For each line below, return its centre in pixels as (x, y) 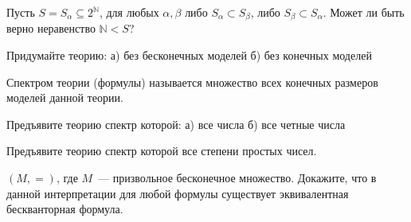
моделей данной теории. (65, 97)
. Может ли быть (364, 12)
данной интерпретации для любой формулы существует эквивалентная (178, 193)
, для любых (129, 12)
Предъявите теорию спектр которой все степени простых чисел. (162, 151)
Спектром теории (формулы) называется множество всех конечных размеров (192, 82)
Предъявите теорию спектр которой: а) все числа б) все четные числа (176, 124)
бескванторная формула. (65, 209)
